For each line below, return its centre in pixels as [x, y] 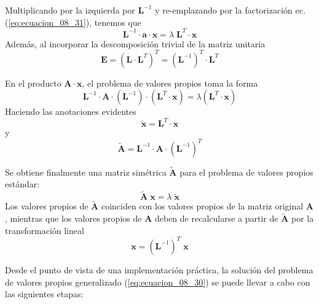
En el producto [33, 83]
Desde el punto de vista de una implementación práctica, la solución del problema [159, 269]
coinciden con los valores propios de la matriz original [202, 206]
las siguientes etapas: [44, 294]
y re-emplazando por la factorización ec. [230, 10]
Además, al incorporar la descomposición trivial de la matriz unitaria [135, 43]
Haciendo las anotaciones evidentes [71, 111]
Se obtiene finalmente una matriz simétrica [86, 172]
